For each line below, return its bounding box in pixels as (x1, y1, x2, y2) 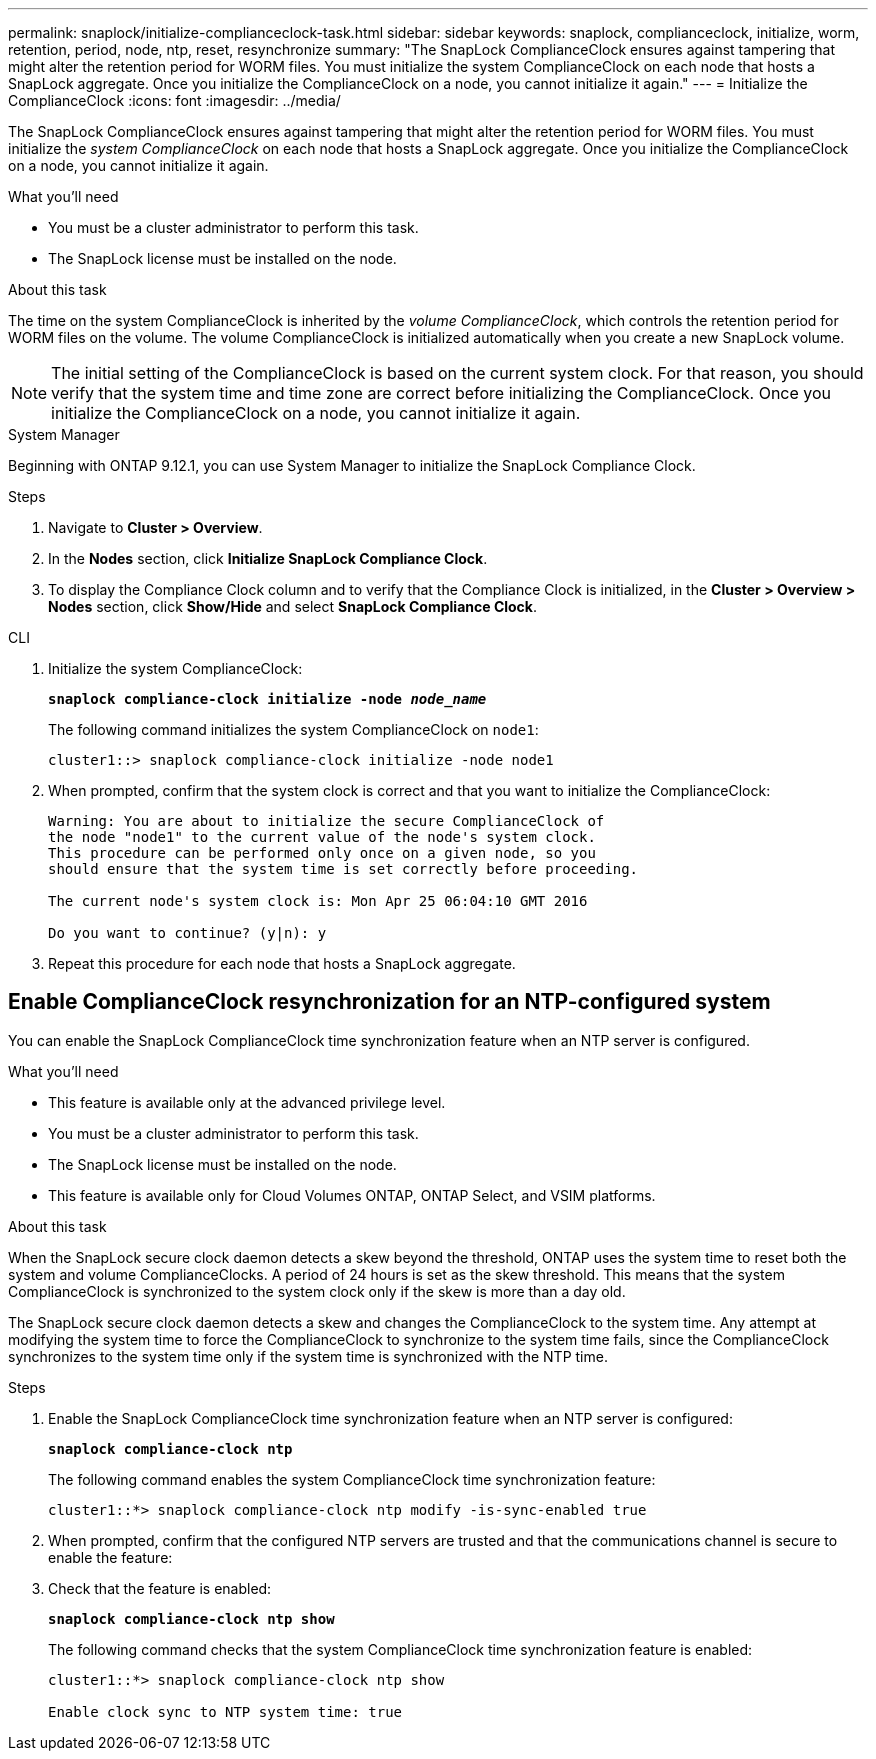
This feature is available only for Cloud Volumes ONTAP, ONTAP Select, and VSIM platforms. (48, 1186, 656, 1204)
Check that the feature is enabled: (48, 1579, 272, 1597)
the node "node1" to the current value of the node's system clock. (48, 829, 596, 845)
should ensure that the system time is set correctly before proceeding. (48, 861, 639, 877)
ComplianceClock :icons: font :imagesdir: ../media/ (8, 92, 341, 109)
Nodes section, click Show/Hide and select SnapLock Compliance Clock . (48, 598, 538, 615)
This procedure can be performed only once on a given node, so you (48, 845, 596, 861)
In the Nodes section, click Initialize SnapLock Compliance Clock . (48, 550, 488, 567)
